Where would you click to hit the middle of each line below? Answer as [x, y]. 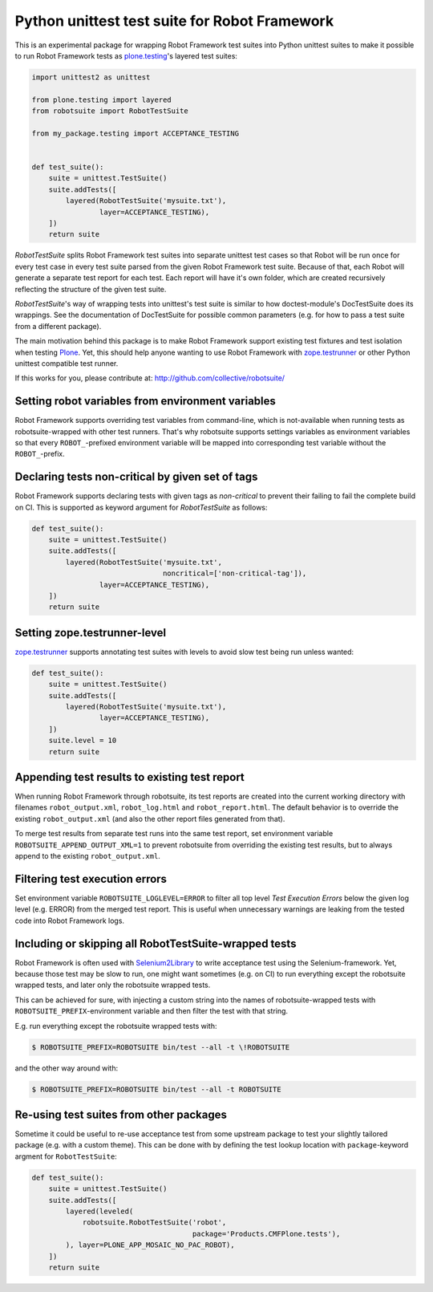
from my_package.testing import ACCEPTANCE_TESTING [136, 133]
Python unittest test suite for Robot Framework [174, 21]
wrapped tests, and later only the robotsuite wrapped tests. [113, 985]
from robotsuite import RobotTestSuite [110, 111]
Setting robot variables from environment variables [146, 401]
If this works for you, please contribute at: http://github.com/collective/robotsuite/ [150, 378]
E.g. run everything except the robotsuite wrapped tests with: [116, 1026]
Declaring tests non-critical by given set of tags [136, 477]
